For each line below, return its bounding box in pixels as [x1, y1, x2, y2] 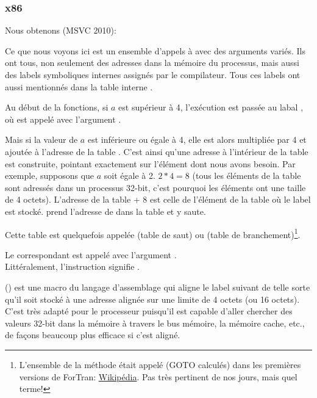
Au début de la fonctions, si [5, 101, 109, 114]
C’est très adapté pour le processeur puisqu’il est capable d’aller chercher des [5, 305, 293, 317]
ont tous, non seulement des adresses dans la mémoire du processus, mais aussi [5, 56, 299, 69]
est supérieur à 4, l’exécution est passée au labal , [118, 101, 304, 114]
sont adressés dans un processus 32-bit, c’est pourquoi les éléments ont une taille [5, 181, 306, 194]
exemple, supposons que [5, 169, 94, 182]
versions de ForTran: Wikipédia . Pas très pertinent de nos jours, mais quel [19, 370, 297, 383]
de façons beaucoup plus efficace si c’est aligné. [5, 328, 180, 341]
